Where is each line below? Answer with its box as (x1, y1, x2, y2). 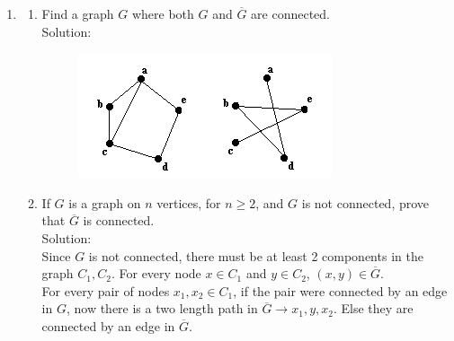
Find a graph (41, 4, 114, 22)
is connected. (83, 211, 155, 230)
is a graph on (68, 193, 141, 212)
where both (131, 4, 194, 22)
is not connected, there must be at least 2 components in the (88, 246, 423, 265)
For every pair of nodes (41, 281, 170, 300)
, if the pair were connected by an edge (233, 281, 448, 300)
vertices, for (156, 193, 221, 212)
